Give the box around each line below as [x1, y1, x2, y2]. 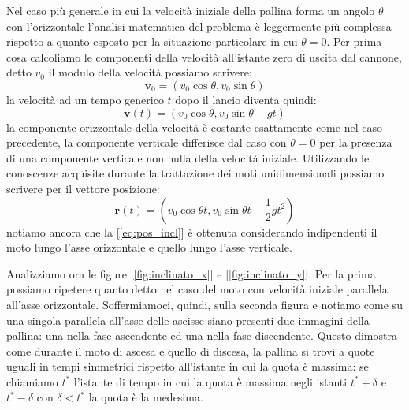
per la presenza [319, 134, 392, 151]
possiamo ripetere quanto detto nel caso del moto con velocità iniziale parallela [6, 281, 388, 297]
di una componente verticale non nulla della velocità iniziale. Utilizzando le [6, 149, 370, 166]
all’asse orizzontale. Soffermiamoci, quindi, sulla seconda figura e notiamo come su [6, 296, 403, 312]
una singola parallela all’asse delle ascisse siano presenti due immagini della [6, 311, 370, 328]
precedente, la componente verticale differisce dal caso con [6, 134, 287, 151]
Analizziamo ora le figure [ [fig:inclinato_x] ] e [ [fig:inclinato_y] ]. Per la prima [6, 265, 376, 281]
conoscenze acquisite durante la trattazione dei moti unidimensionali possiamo [6, 165, 385, 181]
